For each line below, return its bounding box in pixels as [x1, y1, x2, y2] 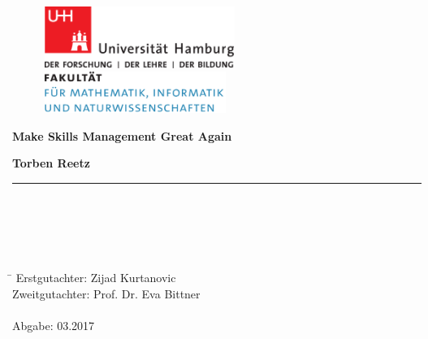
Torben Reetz [12, 154, 90, 172]
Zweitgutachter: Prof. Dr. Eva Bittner [12, 285, 201, 302]
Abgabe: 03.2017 [12, 317, 95, 334]
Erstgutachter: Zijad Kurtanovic [15, 269, 176, 286]
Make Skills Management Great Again [12, 127, 232, 144]
